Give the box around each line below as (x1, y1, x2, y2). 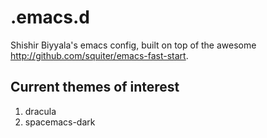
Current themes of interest (10, 79, 180, 96)
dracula (24, 105, 57, 117)
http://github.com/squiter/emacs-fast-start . (10, 49, 189, 61)
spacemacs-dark (24, 116, 96, 128)
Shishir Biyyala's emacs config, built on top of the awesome (10, 39, 257, 51)
